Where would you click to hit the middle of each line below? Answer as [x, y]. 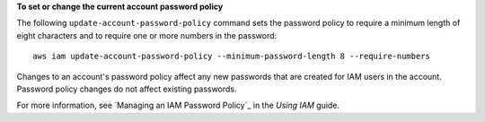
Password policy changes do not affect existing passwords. [127, 89]
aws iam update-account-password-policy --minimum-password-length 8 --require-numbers [232, 57]
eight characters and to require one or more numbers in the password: [147, 35]
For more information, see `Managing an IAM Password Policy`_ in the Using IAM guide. [178, 105]
